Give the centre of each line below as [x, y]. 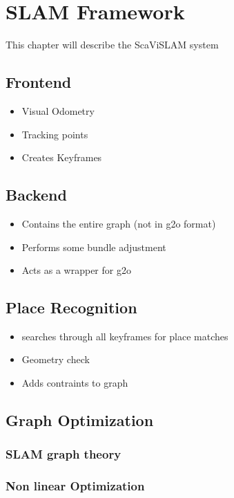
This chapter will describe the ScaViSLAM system [112, 45]
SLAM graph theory [64, 454]
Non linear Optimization [75, 486]
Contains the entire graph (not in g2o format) [119, 223]
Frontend [39, 82]
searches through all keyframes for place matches [125, 336]
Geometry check [56, 359]
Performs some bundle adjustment [94, 247]
